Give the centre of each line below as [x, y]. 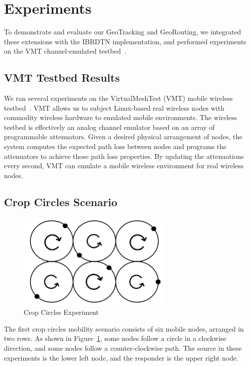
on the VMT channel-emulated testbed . [65, 51]
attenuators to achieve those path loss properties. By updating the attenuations [124, 156]
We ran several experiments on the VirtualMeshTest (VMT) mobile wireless [118, 98]
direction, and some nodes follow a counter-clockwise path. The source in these [123, 348]
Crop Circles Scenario [61, 201]
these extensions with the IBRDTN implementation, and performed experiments [125, 41]
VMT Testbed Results [62, 77]
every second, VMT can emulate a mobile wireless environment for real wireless [124, 166]
